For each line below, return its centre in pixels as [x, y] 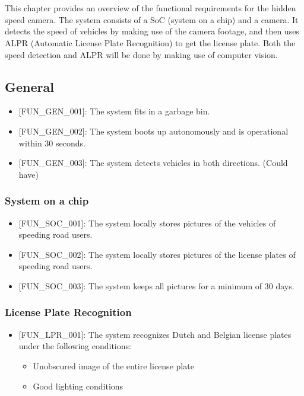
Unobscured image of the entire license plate [113, 365]
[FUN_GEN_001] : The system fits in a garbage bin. [114, 111]
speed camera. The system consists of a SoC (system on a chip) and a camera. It [152, 19]
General [29, 86]
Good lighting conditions [78, 386]
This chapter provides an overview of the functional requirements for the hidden [151, 8]
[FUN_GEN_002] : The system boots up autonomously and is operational [153, 131]
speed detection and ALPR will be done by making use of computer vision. [141, 54]
